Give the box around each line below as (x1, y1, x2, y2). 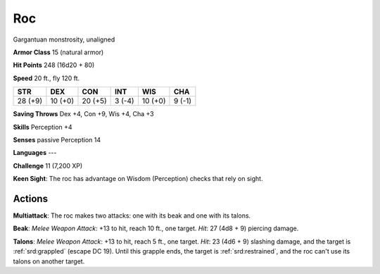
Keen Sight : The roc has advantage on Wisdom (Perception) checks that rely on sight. (13, 175, 263, 183)
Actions (13, 192, 49, 204)
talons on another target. (13, 257, 85, 266)
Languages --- (13, 149, 57, 157)
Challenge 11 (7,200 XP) (13, 161, 83, 170)
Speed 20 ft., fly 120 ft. (13, 74, 80, 82)
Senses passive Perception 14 (13, 135, 101, 144)
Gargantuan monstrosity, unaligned (13, 35, 115, 44)
